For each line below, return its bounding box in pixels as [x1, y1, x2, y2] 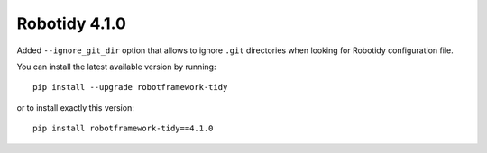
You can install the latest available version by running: [16, 61, 216, 72]
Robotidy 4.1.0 [16, 13, 126, 33]
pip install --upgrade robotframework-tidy [32, 82, 228, 93]
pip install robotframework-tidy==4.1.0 [32, 123, 214, 134]
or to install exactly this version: [16, 102, 134, 112]
